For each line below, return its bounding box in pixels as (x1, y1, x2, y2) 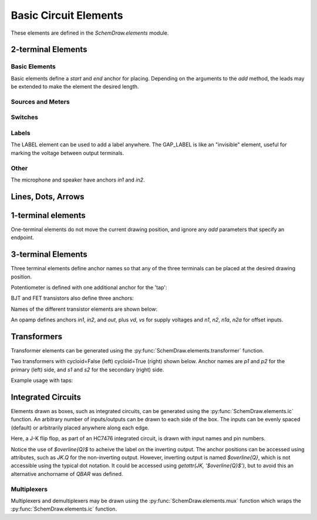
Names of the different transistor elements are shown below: (11, 306, 158, 313)
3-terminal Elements (11, 250, 87, 260)
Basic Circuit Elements (11, 9, 123, 22)
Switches (11, 113, 38, 122)
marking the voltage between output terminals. (11, 149, 124, 156)
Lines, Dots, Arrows (11, 192, 85, 202)
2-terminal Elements (11, 45, 87, 55)
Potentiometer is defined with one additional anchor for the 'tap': (11, 284, 167, 291)
